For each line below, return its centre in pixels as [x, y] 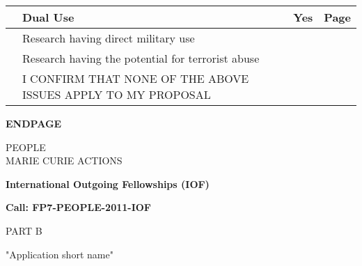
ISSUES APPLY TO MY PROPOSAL [117, 94]
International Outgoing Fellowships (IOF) [108, 183]
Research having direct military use [109, 38]
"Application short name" [60, 254]
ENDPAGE [34, 123]
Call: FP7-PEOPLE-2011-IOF [78, 207]
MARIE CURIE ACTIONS [64, 161]
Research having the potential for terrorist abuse [141, 58]
